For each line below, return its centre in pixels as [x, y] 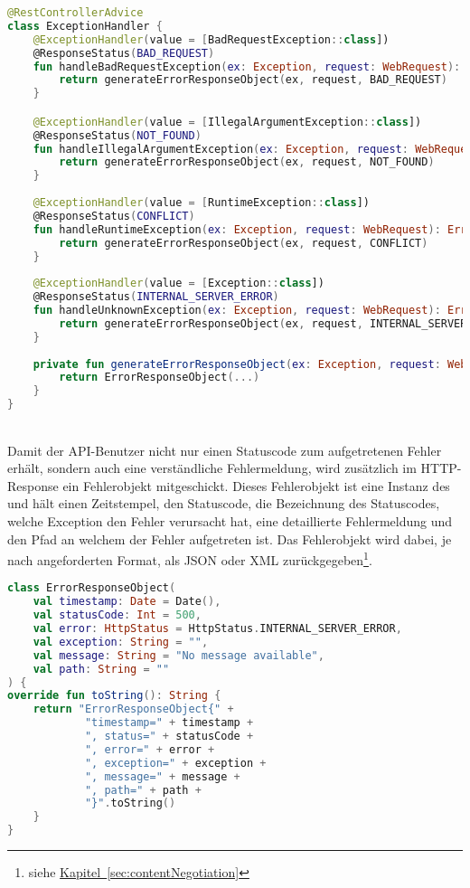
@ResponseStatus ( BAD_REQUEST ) [124, 53]
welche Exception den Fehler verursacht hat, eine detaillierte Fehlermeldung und [230, 521]
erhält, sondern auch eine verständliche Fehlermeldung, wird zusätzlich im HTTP [232, 468]
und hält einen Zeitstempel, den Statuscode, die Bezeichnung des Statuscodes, [224, 503]
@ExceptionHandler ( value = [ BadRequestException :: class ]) [211, 39]
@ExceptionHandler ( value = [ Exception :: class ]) [179, 283]
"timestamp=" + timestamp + [169, 723]
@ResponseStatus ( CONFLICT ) [114, 216]
